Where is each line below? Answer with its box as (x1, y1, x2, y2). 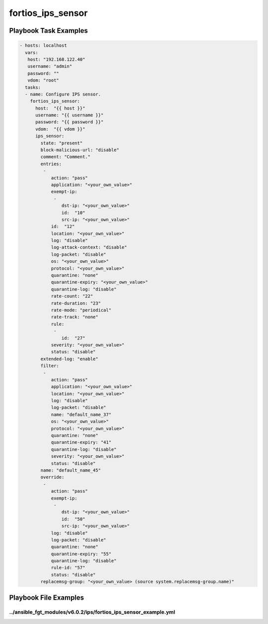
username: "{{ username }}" (35, 112, 104, 118)
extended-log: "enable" (40, 356, 99, 362)
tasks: (25, 85, 41, 90)
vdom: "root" (27, 78, 60, 83)
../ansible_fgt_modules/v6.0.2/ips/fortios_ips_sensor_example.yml (9, 609, 176, 616)
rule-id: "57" (51, 565, 85, 571)
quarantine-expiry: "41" (51, 439, 112, 445)
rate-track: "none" (51, 314, 99, 320)
